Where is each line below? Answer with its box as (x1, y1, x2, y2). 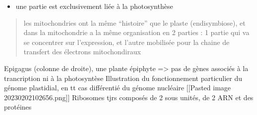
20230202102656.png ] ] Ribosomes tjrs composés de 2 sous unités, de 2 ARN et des (4, 92, 254, 102)
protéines (4, 102, 32, 112)
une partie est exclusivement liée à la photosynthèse (15, 1, 173, 11)
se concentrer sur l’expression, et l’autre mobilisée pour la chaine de (23, 37, 230, 47)
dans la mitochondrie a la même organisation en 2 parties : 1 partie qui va (23, 27, 250, 38)
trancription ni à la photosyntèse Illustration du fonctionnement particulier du (4, 73, 243, 83)
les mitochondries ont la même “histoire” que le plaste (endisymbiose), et (23, 17, 246, 28)
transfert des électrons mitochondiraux (23, 46, 141, 57)
